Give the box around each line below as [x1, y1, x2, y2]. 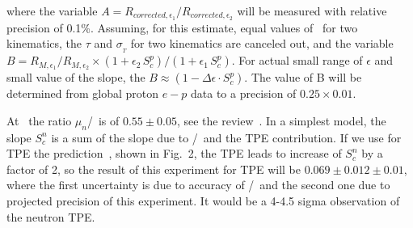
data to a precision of [191, 85, 297, 102]
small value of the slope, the [6, 69, 145, 86]
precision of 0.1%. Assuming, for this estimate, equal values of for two [6, 19, 358, 36]
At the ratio [6, 112, 72, 129]
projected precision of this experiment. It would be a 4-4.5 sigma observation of [6, 192, 400, 209]
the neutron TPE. [6, 208, 95, 225]
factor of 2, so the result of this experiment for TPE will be [6, 160, 301, 177]
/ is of [86, 112, 120, 129]
